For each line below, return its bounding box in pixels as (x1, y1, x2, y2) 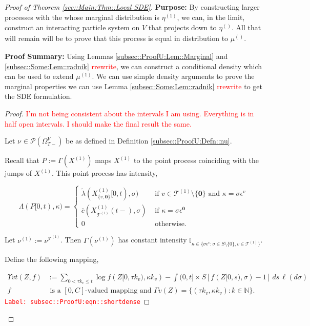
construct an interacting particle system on (5, 22, 140, 33)
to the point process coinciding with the (133, 155, 259, 166)
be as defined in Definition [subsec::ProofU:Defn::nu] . (66, 135, 232, 146)
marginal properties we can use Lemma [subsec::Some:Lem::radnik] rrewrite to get (5, 80, 263, 91)
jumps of (5, 168, 32, 178)
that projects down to (148, 22, 217, 33)
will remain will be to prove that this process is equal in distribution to (5, 33, 229, 44)
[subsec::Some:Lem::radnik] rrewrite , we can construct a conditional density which (5, 60, 262, 71)
